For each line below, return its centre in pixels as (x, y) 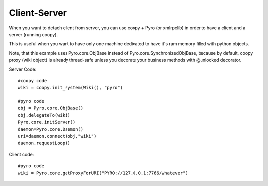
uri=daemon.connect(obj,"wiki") (57, 136)
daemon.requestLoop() (44, 143)
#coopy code (33, 80)
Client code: (22, 154)
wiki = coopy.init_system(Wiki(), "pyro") (70, 88)
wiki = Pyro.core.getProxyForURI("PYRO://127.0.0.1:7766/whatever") (103, 173)
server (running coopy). (33, 34)
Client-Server (38, 13)
